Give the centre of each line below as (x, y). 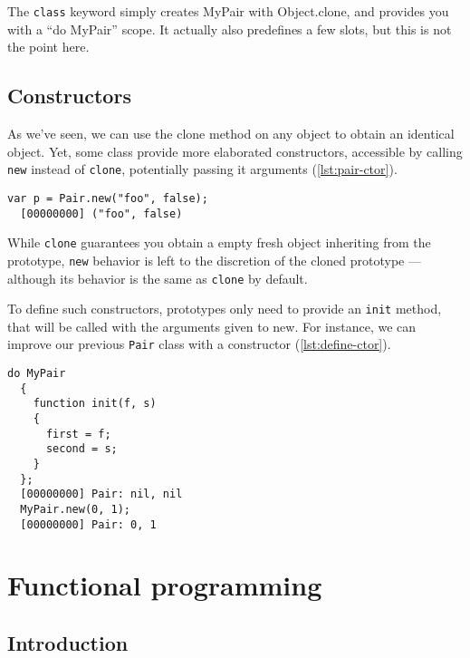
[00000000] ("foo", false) (101, 213)
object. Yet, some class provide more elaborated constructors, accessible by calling (235, 151)
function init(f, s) (95, 404)
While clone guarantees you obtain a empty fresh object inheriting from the (219, 242)
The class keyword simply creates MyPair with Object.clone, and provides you (228, 11)
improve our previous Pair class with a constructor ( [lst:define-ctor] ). (199, 344)
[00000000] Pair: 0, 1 (88, 524)
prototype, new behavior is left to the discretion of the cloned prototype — (214, 260)
